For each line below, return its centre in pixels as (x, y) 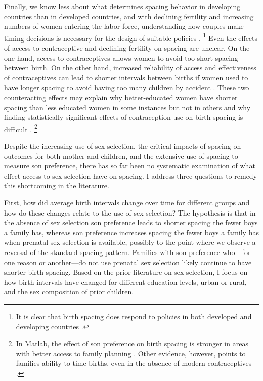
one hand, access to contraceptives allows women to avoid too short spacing (121, 57)
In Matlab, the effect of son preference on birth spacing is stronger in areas (132, 343)
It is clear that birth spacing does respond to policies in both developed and (134, 316)
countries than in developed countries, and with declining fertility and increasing (129, 16)
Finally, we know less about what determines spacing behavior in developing (122, 6)
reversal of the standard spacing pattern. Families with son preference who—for (127, 252)
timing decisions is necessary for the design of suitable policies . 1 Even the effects (131, 37)
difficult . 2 (21, 128)
